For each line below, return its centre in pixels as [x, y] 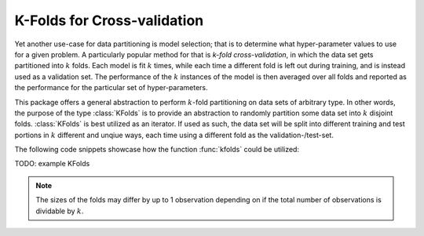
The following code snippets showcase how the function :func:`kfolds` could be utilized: [157, 150]
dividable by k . [60, 211]
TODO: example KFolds [52, 164]
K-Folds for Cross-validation [109, 20]
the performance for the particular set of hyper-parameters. [111, 88]
